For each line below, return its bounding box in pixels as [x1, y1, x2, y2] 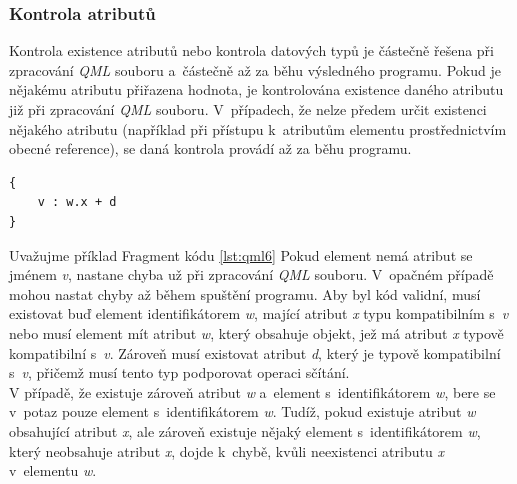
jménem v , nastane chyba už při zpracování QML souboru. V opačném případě [9, 264, 494, 285]
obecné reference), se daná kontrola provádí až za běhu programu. [9, 138, 412, 159]
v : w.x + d [37, 195, 117, 210]
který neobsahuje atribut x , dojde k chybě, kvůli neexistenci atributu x [9, 440, 444, 461]
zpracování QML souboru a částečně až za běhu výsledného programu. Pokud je [9, 59, 501, 80]
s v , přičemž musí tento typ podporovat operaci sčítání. [9, 362, 350, 383]
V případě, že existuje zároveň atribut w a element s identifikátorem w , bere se [9, 381, 496, 402]
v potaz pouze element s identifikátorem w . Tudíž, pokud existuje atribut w [9, 401, 476, 422]
